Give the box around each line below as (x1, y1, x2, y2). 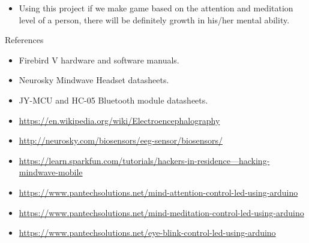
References (5, 34, 44, 46)
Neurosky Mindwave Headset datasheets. (19, 74, 169, 86)
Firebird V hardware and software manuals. (19, 53, 179, 66)
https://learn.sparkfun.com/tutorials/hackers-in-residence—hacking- (19, 154, 270, 166)
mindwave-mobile (19, 166, 83, 178)
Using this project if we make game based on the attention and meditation (19, 2, 293, 14)
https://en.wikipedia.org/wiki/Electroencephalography (19, 114, 220, 126)
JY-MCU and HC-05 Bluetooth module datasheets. (19, 93, 208, 106)
